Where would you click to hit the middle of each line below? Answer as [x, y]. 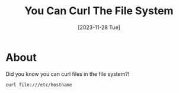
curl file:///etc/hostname [39, 85]
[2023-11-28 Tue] [99, 27]
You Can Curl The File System [99, 11]
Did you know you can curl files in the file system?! [68, 74]
